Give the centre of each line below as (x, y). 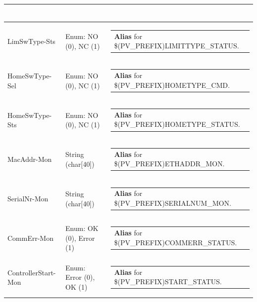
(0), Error (80, 238)
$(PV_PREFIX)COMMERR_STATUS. (175, 242)
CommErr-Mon (31, 238)
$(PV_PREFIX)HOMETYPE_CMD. (172, 85)
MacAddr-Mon (30, 159)
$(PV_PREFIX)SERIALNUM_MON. (172, 203)
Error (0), (80, 277)
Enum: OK (82, 228)
